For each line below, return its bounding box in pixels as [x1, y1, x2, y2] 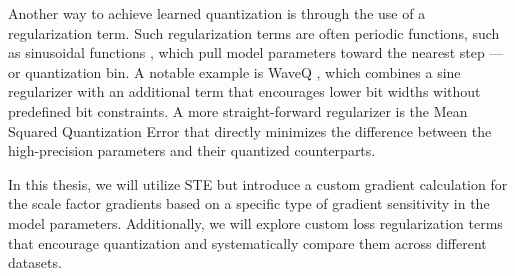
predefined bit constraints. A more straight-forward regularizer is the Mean [8, 100, 468, 121]
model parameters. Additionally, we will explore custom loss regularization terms [8, 212, 503, 233]
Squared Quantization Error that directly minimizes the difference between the [8, 120, 492, 141]
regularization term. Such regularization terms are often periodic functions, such [8, 22, 500, 43]
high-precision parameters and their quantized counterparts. [8, 140, 376, 161]
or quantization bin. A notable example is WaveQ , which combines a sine [8, 61, 461, 82]
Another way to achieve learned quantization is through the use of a [8, 3, 426, 23]
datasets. [8, 252, 62, 273]
